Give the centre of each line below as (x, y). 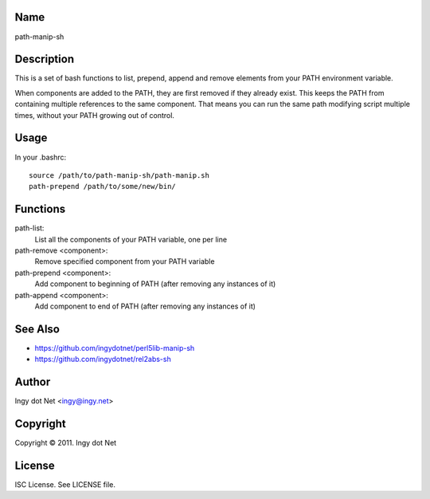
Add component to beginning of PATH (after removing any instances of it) (155, 284)
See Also (37, 329)
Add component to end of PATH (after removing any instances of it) (145, 306)
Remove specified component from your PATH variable (125, 261)
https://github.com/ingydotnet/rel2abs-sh (103, 360)
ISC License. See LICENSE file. (65, 484)
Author (33, 382)
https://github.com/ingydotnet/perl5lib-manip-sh (115, 348)
